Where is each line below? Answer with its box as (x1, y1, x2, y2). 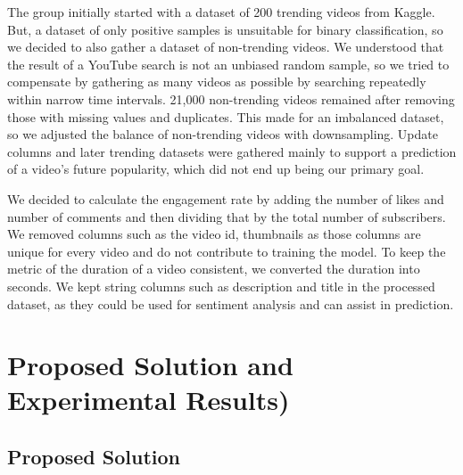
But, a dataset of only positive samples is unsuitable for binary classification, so (7, 20, 443, 38)
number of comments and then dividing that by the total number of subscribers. (7, 207, 446, 225)
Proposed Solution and (7, 347, 294, 383)
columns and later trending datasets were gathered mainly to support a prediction (7, 142, 457, 160)
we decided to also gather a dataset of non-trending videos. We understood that (7, 37, 444, 56)
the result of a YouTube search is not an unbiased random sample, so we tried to (7, 54, 450, 73)
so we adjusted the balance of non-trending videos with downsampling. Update (7, 125, 438, 143)
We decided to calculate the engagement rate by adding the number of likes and (7, 189, 444, 208)
